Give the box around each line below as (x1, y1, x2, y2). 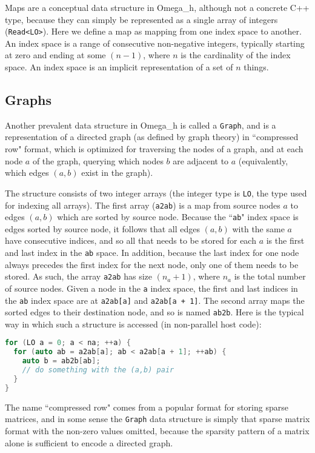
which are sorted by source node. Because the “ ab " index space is (57, 210, 299, 223)
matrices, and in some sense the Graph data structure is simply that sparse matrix (5, 412, 310, 425)
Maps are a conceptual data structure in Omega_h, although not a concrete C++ (5, 1, 310, 13)
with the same (232, 222, 285, 235)
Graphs (5, 90, 52, 109)
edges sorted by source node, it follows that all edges (5, 222, 201, 235)
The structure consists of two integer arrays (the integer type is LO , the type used (5, 186, 307, 199)
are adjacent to (173, 154, 229, 167)
